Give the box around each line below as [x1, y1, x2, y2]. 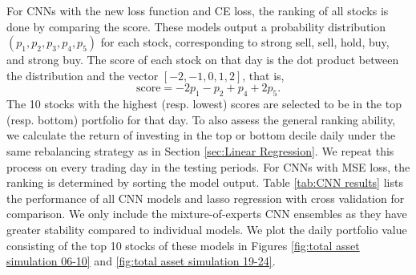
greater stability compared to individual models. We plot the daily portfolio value [6, 220, 407, 237]
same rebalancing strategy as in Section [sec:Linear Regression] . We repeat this [6, 142, 394, 159]
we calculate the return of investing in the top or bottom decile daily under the [6, 127, 396, 144]
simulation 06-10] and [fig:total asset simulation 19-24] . [6, 253, 276, 269]
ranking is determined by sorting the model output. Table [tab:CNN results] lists [6, 174, 403, 191]
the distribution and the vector [6, 67, 159, 83]
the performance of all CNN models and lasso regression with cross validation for [6, 189, 405, 206]
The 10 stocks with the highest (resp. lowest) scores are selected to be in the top [6, 95, 402, 112]
